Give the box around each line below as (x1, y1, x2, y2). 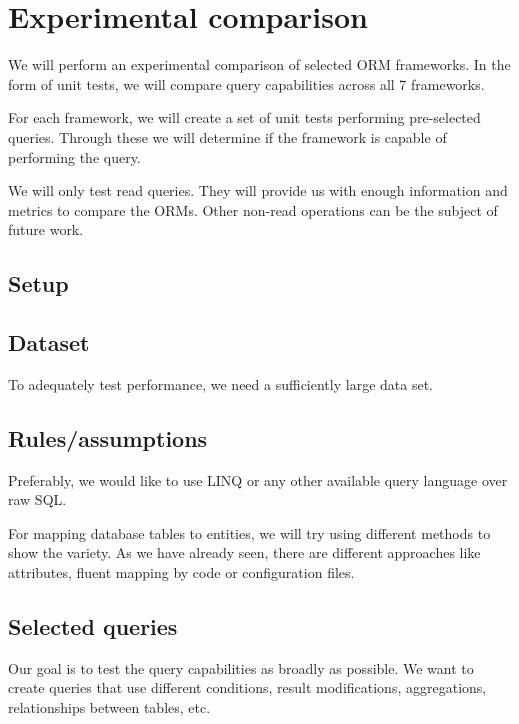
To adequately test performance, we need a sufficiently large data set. (8, 373, 433, 394)
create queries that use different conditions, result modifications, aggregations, (8, 677, 487, 698)
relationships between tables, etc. (8, 697, 211, 718)
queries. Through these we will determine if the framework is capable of (8, 126, 447, 147)
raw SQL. (8, 489, 67, 510)
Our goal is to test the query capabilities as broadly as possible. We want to (8, 657, 474, 678)
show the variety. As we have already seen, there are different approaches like (8, 542, 481, 563)
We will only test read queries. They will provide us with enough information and (8, 180, 508, 201)
